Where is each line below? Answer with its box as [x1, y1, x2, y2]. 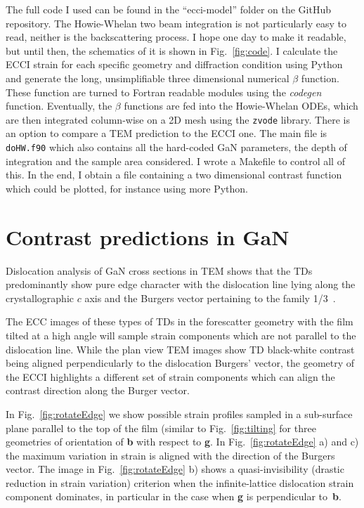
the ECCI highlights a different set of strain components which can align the [6, 369, 335, 384]
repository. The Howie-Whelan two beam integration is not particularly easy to [6, 15, 346, 30]
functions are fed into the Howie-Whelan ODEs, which [124, 98, 358, 113]
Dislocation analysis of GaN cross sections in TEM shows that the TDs [6, 263, 313, 278]
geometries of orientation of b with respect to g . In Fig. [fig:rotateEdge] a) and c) [6, 434, 359, 449]
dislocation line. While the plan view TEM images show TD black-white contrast [6, 341, 355, 356]
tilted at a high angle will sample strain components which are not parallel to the [6, 327, 356, 342]
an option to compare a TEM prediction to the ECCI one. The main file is [6, 126, 327, 141]
